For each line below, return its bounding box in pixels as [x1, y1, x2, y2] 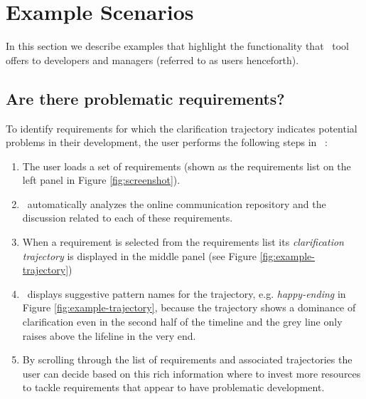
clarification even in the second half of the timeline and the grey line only [22, 314, 343, 329]
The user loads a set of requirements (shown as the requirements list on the [22, 158, 351, 173]
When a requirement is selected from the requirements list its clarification [22, 234, 344, 249]
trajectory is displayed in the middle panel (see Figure [22, 248, 257, 263]
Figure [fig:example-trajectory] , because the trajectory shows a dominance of [22, 300, 356, 315]
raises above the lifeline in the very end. [22, 328, 196, 343]
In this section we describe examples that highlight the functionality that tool [6, 38, 349, 53]
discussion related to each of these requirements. [22, 210, 233, 225]
